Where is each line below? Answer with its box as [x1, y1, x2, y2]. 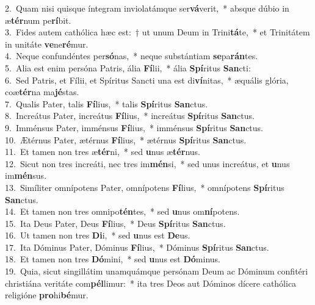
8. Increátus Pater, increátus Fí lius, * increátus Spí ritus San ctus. [5, 109, 255, 122]
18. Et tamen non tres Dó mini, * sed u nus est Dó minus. [5, 253, 220, 265]
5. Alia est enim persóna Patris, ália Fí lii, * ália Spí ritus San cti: [5, 61, 251, 74]
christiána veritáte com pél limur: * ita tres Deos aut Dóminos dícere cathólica [5, 276, 297, 289]
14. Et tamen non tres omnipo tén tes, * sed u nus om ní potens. [5, 205, 240, 218]
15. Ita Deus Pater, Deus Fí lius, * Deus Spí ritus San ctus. [5, 217, 226, 229]
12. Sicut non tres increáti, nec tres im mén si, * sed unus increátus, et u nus [5, 157, 290, 170]
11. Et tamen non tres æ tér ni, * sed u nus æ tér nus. [5, 145, 200, 158]
